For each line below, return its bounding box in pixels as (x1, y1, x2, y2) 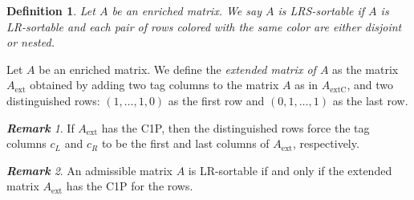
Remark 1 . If (6, 119, 75, 136)
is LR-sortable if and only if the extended (188, 161, 392, 178)
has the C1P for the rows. (66, 178, 193, 194)
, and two (347, 76, 394, 93)
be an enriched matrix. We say (112, 2, 262, 18)
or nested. (6, 34, 55, 51)
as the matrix (332, 60, 399, 77)
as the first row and (168, 92, 265, 108)
